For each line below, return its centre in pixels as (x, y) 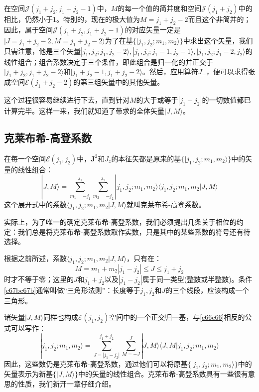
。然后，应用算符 (170, 71)
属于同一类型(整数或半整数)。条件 (197, 279)
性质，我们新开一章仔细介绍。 (66, 383)
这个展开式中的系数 (35, 204)
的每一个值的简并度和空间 (160, 8)
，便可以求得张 (231, 71)
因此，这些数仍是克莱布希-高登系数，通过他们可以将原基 (96, 363)
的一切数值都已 (226, 99)
